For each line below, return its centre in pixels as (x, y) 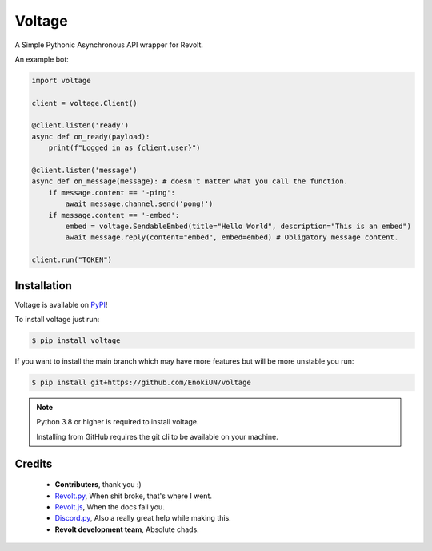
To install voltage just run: (57, 320)
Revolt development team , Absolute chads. (127, 529)
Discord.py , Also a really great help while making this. (143, 518)
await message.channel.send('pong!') (139, 204)
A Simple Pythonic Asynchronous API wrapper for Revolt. (109, 45)
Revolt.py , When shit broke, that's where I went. (133, 496)
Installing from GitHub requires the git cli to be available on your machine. (158, 436)
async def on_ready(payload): (91, 137)
